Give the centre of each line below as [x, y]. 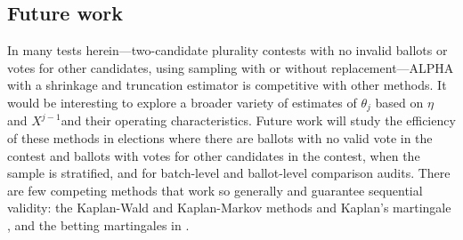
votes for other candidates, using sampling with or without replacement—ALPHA [231, 67]
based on [399, 102]
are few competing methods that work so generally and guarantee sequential [215, 190]
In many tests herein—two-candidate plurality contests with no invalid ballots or [227, 50]
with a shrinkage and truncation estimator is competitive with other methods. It [227, 85]
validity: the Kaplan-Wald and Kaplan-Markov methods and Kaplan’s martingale [229, 208]
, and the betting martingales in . [98, 225]
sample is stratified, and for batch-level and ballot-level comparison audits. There [229, 173]
